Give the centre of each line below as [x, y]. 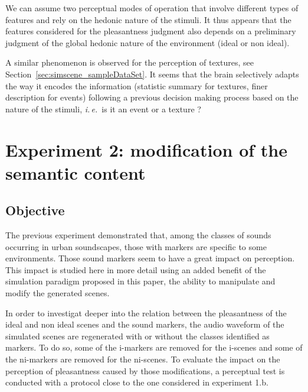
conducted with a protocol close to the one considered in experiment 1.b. [137, 382]
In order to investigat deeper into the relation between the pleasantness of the [146, 312]
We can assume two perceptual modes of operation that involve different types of [152, 8]
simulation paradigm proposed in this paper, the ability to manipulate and [140, 281]
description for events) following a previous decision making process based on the [152, 97]
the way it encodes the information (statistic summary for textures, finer [137, 85]
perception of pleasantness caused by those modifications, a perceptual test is [145, 370]
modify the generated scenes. [58, 293]
